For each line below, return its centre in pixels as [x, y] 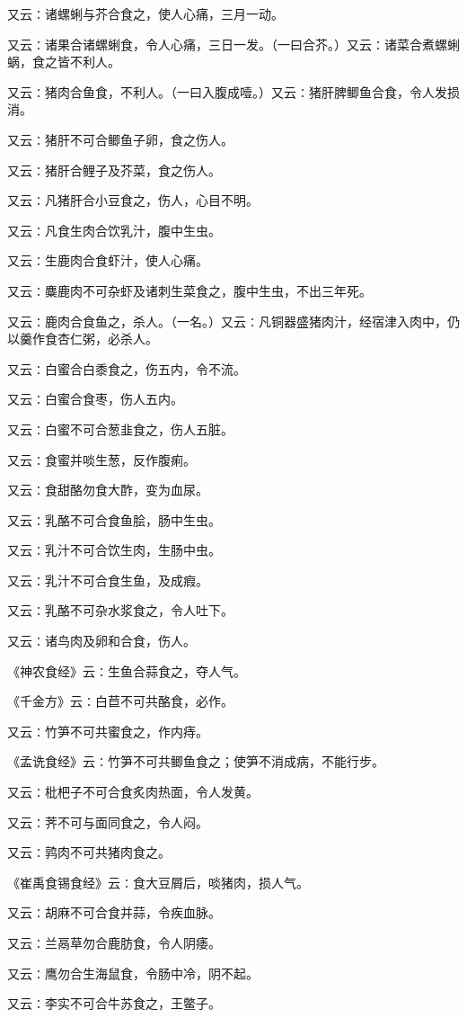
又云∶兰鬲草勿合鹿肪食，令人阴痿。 [114, 942]
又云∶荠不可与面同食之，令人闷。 [108, 822]
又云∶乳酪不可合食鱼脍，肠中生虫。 [114, 519]
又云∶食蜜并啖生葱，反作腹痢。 [101, 459]
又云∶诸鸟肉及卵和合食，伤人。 [101, 641]
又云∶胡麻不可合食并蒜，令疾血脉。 [114, 912]
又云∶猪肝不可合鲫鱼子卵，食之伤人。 [120, 139]
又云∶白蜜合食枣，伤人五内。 [95, 399]
